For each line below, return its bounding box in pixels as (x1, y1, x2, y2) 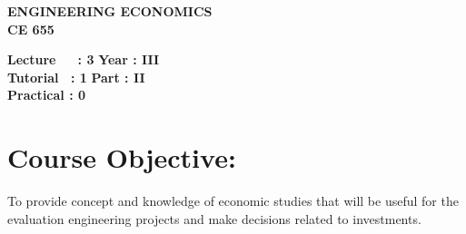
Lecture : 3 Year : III (7, 50, 160, 69)
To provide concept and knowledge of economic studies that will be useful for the (7, 191, 459, 210)
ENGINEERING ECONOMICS (7, 2, 213, 20)
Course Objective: (7, 139, 236, 176)
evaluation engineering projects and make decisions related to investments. (7, 209, 421, 228)
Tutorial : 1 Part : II (7, 67, 145, 86)
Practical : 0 (7, 85, 86, 104)
